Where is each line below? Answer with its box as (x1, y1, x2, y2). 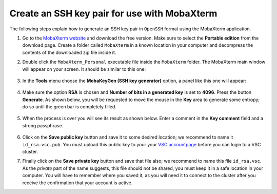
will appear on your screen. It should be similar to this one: (22, 66, 146, 72)
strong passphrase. (22, 122, 64, 128)
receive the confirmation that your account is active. (22, 180, 133, 186)
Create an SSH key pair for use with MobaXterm (9, 8, 217, 19)
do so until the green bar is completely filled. (22, 104, 116, 110)
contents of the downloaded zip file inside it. (22, 49, 116, 55)
